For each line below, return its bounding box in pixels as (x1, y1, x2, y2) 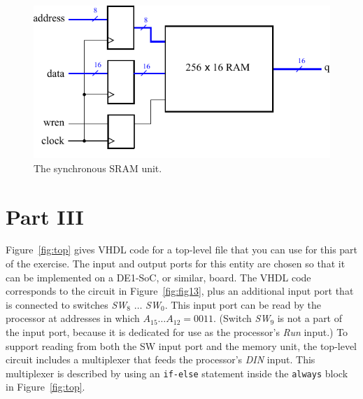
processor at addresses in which (6, 311, 140, 325)
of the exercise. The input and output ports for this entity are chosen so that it (6, 256, 346, 271)
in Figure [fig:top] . (6, 379, 85, 394)
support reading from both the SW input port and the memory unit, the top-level (6, 338, 357, 353)
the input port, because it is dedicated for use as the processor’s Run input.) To (6, 325, 348, 339)
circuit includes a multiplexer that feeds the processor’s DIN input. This (6, 352, 315, 367)
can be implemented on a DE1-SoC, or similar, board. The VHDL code (6, 269, 311, 284)
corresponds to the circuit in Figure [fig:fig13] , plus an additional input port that (6, 283, 354, 298)
